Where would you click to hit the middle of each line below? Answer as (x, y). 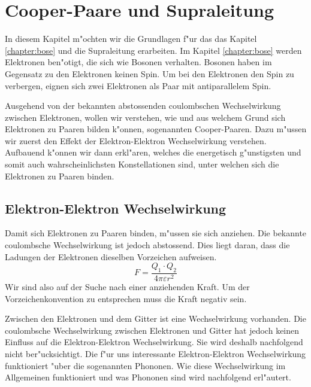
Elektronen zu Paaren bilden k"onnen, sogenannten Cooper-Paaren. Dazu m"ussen (156, 129)
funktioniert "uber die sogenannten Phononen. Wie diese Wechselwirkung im (145, 365)
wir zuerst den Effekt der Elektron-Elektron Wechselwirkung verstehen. (136, 140)
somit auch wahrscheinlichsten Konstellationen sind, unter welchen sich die (142, 164)
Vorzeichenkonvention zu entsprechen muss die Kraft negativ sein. (126, 298)
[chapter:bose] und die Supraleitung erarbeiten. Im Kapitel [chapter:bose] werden (153, 50)
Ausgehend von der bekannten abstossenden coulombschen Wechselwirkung (143, 106)
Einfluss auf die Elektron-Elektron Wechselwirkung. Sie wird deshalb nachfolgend (154, 342)
